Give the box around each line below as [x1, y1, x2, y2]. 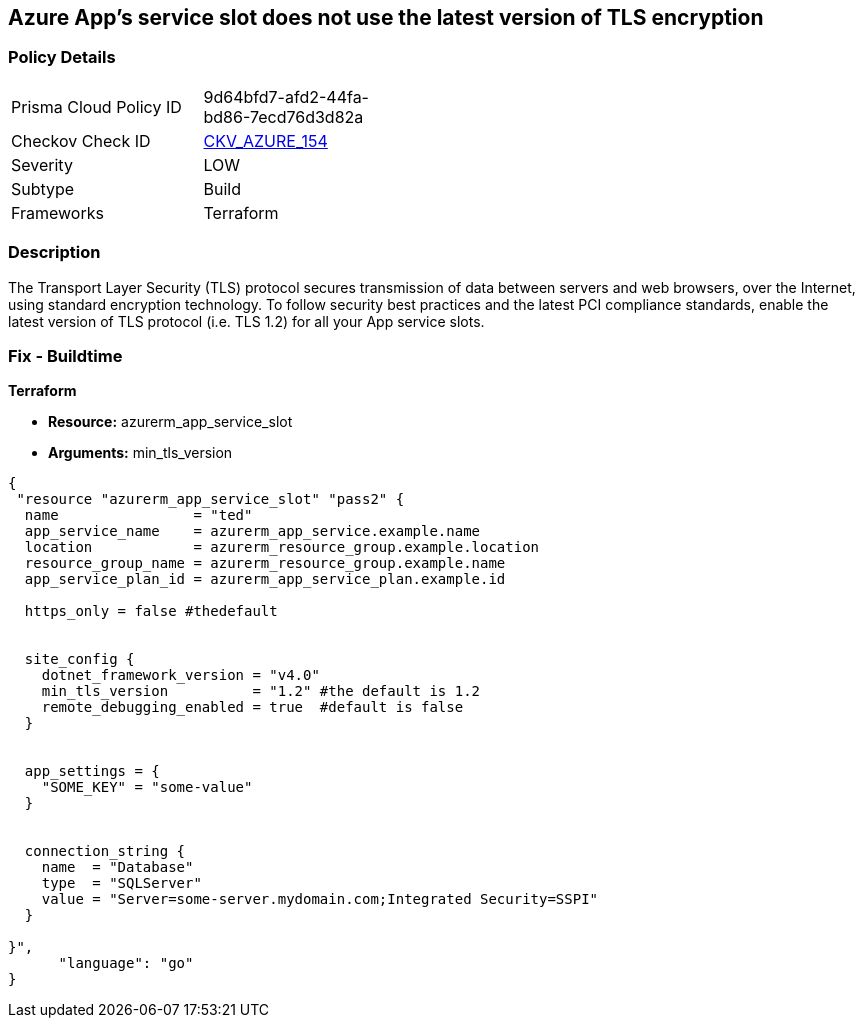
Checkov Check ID [11, 130, 151, 151]
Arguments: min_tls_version [48, 444, 233, 462]
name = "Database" [41, 859, 194, 876]
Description [8, 242, 101, 263]
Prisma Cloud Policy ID [11, 96, 182, 117]
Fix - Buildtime [8, 345, 123, 366]
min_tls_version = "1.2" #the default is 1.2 [41, 683, 481, 700]
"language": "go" [58, 955, 194, 972]
